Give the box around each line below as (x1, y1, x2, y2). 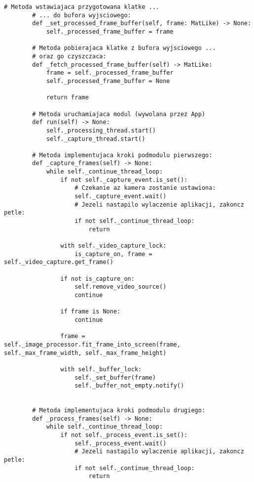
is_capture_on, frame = (74, 250, 152, 258)
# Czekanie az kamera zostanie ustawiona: (74, 184, 216, 192)
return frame (46, 94, 89, 101)
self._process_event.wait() (74, 439, 167, 447)
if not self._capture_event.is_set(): (60, 176, 188, 183)
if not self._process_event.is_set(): (60, 432, 188, 439)
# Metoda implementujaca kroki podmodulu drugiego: (32, 407, 206, 414)
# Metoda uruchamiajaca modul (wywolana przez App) (32, 110, 206, 118)
